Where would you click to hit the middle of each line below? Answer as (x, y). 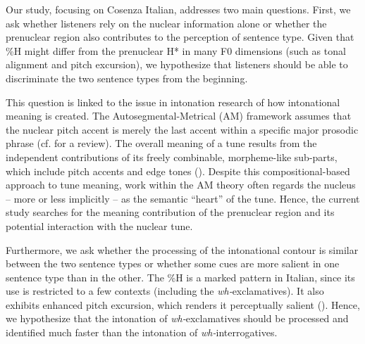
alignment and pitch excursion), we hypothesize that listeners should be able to (177, 64)
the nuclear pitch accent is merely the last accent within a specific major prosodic (182, 129)
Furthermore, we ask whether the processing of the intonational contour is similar (182, 249)
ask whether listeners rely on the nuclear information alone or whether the (166, 23)
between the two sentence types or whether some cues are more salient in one (173, 263)
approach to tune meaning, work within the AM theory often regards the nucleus (181, 185)
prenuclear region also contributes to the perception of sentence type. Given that (180, 37)
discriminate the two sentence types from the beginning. (127, 78)
